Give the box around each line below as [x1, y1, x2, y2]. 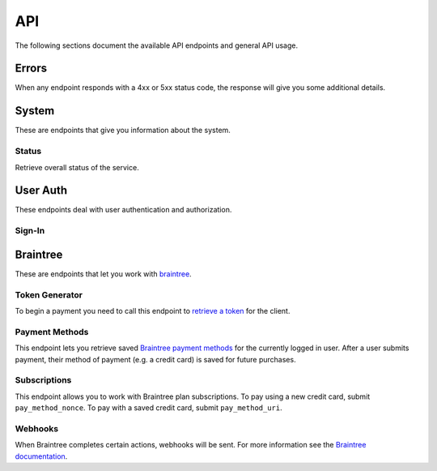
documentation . [15, 451, 68, 461]
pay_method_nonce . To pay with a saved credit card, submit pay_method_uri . [15, 403, 282, 413]
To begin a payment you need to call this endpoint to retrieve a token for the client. [15, 306, 291, 316]
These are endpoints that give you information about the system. [15, 126, 231, 135]
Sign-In [15, 225, 45, 237]
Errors [15, 62, 48, 75]
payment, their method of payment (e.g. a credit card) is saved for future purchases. [15, 354, 296, 364]
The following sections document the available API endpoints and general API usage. [15, 41, 299, 50]
